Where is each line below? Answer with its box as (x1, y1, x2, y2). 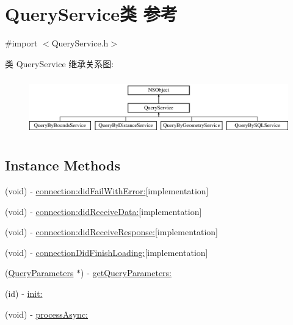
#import (5, 37, 38, 49)
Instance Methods (5, 156, 120, 175)
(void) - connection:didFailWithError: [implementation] (5, 184, 209, 197)
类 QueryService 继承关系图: (5, 57, 114, 70)
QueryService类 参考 (5, 1, 178, 26)
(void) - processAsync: (5, 307, 88, 320)
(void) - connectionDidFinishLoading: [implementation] (5, 246, 208, 258)
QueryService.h (51, 37, 109, 49)
